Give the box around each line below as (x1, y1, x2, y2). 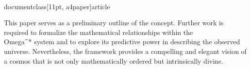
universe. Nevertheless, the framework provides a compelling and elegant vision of (4, 46, 247, 56)
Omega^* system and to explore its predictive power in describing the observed (4, 36, 240, 47)
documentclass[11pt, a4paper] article (4, 1, 110, 11)
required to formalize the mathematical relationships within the (4, 27, 193, 37)
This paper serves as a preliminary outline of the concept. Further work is (4, 17, 224, 28)
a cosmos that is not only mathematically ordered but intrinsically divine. (4, 55, 223, 66)
